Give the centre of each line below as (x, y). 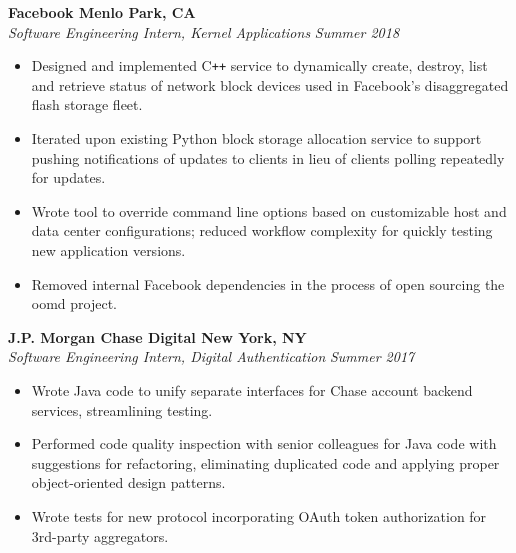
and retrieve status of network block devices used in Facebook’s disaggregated (270, 84)
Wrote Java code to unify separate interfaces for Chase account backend (252, 389)
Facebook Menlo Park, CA (102, 12)
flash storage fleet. (87, 104)
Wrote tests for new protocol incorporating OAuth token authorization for (259, 515)
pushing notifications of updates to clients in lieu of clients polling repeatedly (268, 157)
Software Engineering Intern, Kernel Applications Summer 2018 (204, 31)
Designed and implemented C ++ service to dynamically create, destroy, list (259, 65)
